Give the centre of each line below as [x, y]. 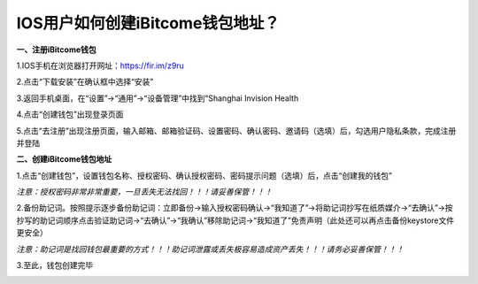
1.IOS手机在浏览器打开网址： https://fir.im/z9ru [100, 65]
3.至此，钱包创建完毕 [55, 265]
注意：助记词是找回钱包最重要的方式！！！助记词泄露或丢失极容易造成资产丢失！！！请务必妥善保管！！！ [210, 249]
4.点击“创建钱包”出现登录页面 [70, 114]
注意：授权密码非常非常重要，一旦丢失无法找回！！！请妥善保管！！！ [144, 192]
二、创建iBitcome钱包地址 [64, 159]
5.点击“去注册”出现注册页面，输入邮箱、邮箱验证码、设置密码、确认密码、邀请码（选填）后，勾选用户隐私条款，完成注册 [236, 130]
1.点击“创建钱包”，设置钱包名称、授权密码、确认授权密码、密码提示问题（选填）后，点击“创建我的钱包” [204, 175]
